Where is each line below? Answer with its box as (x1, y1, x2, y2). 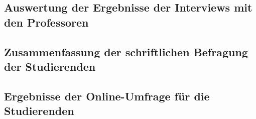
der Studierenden (4, 58, 96, 74)
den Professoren (4, 14, 89, 30)
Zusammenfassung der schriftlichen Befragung (4, 44, 248, 59)
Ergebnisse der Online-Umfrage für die (4, 88, 210, 103)
